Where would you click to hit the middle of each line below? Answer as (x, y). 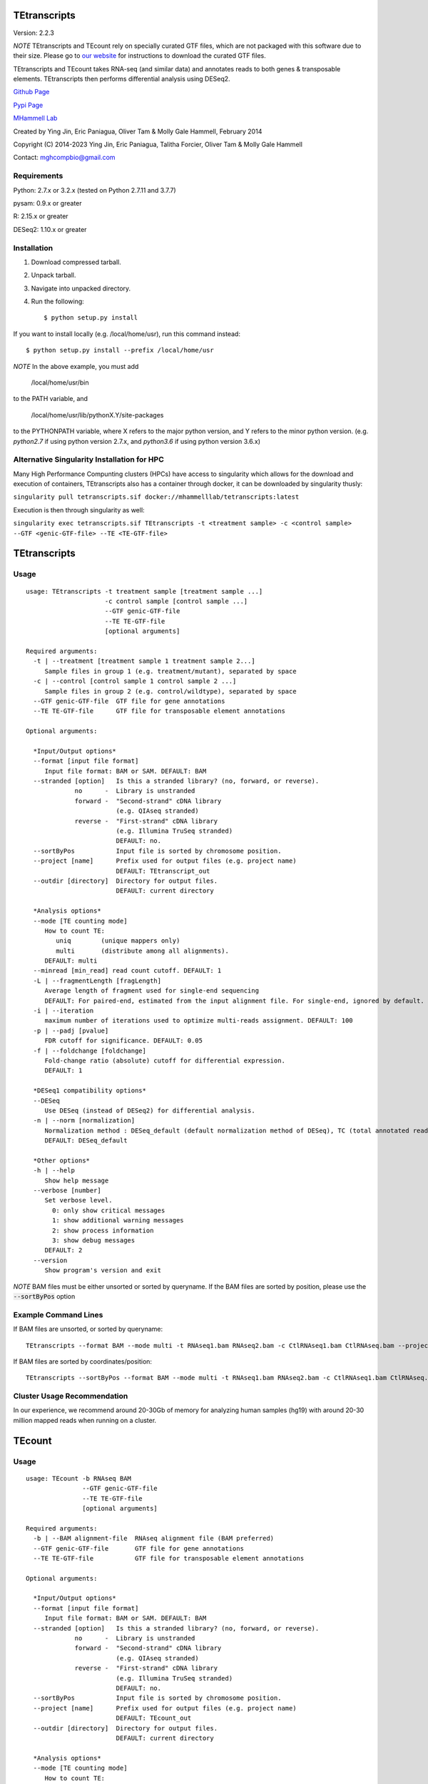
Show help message (77, 1180)
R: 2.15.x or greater (41, 216)
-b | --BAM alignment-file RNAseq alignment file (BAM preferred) (154, 1539)
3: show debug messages (94, 1241)
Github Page (31, 92)
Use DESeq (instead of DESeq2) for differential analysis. (150, 1110)
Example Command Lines (58, 1314)
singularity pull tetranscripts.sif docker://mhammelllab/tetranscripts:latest (156, 497)
